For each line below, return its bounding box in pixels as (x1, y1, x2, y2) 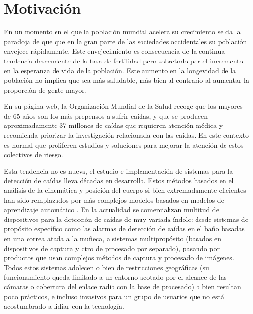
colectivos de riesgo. (4, 149, 63, 159)
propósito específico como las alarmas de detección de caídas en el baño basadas (4, 223, 245, 234)
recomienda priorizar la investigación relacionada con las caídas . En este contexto (4, 130, 249, 140)
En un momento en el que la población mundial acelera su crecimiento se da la (4, 27, 241, 37)
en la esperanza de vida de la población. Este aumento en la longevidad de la (4, 65, 236, 75)
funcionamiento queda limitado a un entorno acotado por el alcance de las (4, 272, 227, 282)
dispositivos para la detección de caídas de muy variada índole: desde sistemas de (4, 214, 248, 224)
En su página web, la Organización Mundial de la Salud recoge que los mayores (4, 101, 243, 111)
